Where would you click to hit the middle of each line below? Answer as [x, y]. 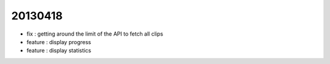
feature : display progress [59, 42]
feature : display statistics [59, 51]
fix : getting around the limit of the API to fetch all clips [95, 34]
